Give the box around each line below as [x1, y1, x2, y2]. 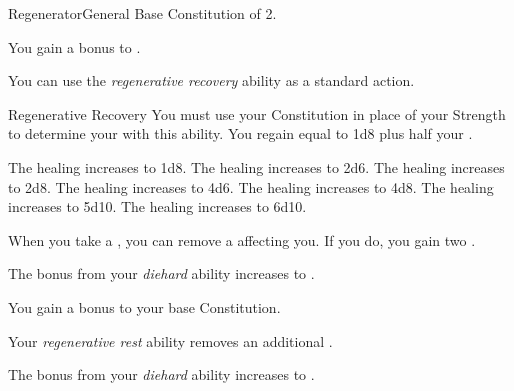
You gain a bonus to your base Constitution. [8, 296, 281, 317]
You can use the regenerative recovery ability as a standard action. [8, 70, 415, 91]
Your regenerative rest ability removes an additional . [8, 330, 333, 351]
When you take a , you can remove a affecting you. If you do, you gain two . [8, 229, 476, 250]
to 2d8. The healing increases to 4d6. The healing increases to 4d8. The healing [8, 176, 494, 197]
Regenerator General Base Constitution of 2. [8, 3, 277, 23]
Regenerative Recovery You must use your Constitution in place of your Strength [8, 103, 506, 124]
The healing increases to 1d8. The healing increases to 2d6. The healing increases [8, 156, 505, 177]
